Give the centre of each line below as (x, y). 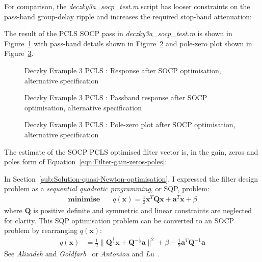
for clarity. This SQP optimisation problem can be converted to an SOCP (119, 220)
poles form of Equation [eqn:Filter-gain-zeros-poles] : (86, 162)
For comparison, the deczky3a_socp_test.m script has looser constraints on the (127, 6)
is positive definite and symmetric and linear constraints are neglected (142, 210)
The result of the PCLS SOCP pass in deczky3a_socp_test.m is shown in (118, 33)
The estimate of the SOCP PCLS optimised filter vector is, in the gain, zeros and (131, 151)
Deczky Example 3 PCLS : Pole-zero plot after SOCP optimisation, (130, 124)
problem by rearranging (41, 230)
